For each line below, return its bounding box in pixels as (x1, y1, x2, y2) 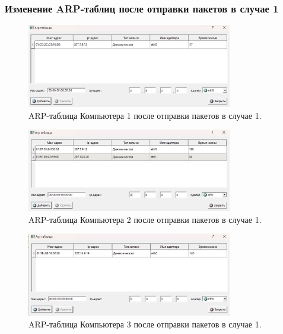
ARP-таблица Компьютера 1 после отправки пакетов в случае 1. (28, 109, 262, 121)
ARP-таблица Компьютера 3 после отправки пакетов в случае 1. (28, 317, 262, 330)
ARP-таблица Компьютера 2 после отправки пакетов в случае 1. (28, 213, 262, 225)
